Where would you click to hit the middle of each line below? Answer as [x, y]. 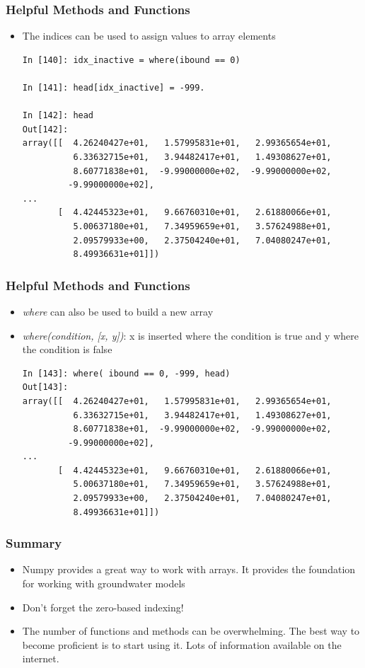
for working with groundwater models [104, 583]
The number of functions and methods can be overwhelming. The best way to [191, 631]
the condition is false [67, 349]
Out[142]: [45, 129]
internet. [41, 658]
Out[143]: [45, 387]
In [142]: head [58, 116]
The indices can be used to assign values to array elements [149, 36]
